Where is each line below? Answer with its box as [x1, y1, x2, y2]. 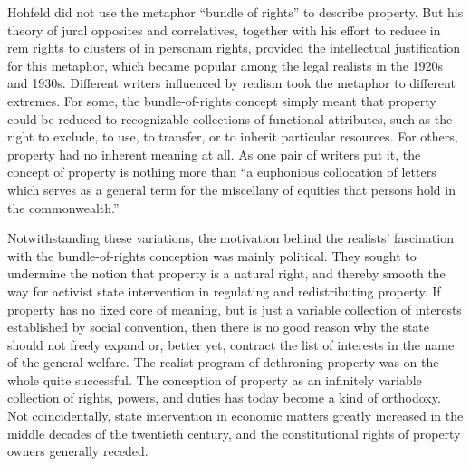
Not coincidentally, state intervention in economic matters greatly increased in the [7, 406, 464, 425]
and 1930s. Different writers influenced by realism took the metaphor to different [7, 73, 456, 92]
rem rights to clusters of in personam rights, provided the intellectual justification [7, 38, 461, 57]
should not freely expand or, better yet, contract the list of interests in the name [7, 335, 455, 354]
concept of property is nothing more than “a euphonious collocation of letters [7, 162, 436, 181]
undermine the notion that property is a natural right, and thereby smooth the [7, 264, 446, 283]
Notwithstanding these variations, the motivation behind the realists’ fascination [7, 228, 454, 248]
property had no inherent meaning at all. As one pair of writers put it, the [7, 144, 421, 163]
